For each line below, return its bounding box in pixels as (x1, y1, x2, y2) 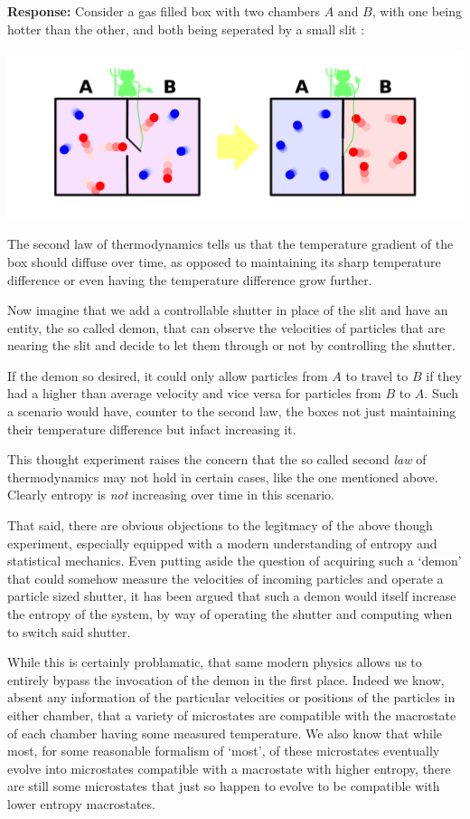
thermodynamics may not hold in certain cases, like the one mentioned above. (7, 467, 438, 486)
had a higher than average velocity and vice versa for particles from (7, 384, 381, 403)
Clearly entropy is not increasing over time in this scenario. (7, 485, 334, 504)
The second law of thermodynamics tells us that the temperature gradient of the (7, 234, 454, 253)
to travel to (345, 366, 409, 385)
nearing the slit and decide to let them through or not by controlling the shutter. (7, 336, 456, 355)
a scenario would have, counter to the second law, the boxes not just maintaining (7, 402, 456, 421)
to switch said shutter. (7, 622, 131, 641)
